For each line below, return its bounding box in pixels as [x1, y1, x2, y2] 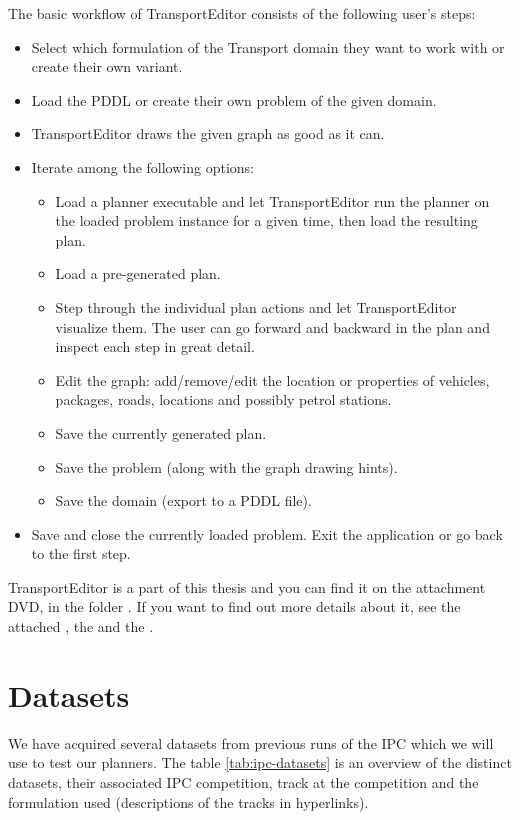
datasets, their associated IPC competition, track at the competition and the [8, 771, 479, 792]
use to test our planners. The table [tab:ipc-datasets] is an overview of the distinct [8, 752, 512, 773]
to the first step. [31, 543, 131, 564]
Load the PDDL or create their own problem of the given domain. [31, 89, 437, 110]
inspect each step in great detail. [55, 336, 255, 357]
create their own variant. [31, 56, 183, 77]
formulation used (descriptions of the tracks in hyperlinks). [8, 791, 369, 812]
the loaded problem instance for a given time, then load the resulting [55, 210, 478, 231]
